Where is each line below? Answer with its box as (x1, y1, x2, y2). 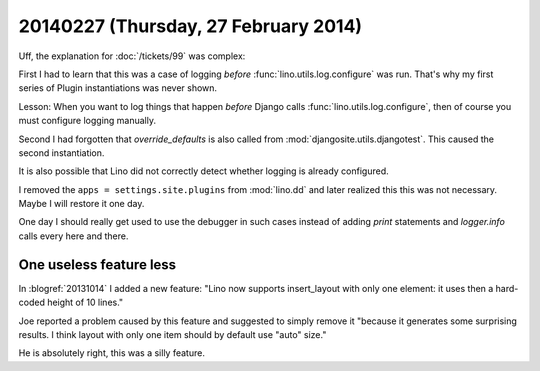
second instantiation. (18, 146, 105, 159)
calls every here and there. (18, 230, 129, 242)
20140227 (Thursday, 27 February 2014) (18, 15, 363, 37)
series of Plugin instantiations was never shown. (18, 82, 218, 94)
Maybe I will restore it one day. (18, 198, 145, 210)
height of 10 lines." (46, 296, 124, 309)
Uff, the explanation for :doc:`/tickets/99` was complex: (18, 50, 246, 62)
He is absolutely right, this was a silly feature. (18, 347, 205, 359)
